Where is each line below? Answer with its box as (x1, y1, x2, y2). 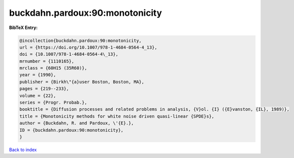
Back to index (9, 147, 37, 153)
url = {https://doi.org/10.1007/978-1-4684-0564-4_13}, (19, 44, 158, 50)
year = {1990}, (19, 72, 56, 78)
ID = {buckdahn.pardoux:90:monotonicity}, (19, 127, 124, 133)
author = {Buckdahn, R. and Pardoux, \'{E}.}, (19, 121, 134, 126)
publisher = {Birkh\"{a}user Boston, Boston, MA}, (19, 79, 145, 85)
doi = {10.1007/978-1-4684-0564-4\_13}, (19, 52, 118, 57)
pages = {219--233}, (19, 86, 69, 92)
